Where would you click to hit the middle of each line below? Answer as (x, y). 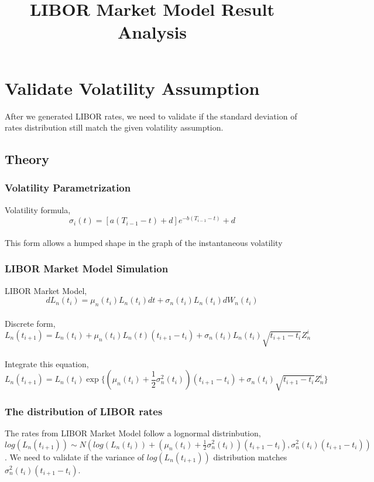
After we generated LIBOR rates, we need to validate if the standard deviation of (151, 116)
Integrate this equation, (47, 363)
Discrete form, (30, 323)
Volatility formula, (38, 209)
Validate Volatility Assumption (132, 88)
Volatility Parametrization (68, 188)
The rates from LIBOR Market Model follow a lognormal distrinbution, (133, 433)
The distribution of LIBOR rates (84, 411)
